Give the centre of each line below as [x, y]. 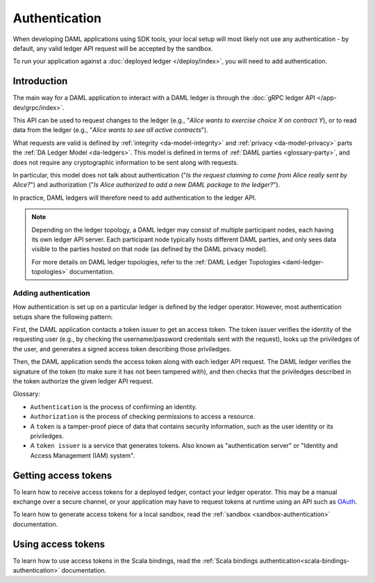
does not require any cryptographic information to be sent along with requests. [126, 162]
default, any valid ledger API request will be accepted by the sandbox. [113, 48]
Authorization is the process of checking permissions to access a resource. [143, 417]
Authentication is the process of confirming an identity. [114, 406]
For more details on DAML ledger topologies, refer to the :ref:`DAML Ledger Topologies [156, 262]
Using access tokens [59, 544]
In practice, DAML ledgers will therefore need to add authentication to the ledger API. [135, 198]
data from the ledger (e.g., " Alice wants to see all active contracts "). [110, 130]
